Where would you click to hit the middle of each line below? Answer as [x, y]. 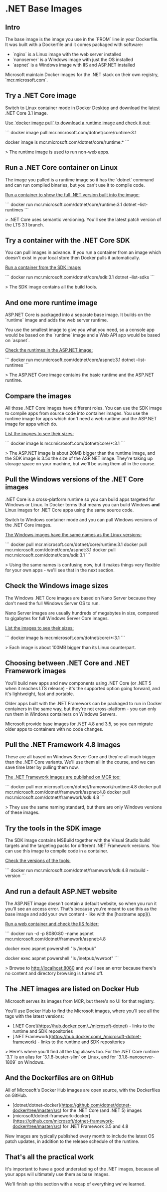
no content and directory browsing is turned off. [54, 973]
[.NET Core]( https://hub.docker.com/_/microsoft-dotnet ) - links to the [83, 1026]
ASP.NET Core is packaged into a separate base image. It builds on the [78, 315]
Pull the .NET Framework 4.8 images [63, 744]
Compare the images [38, 396]
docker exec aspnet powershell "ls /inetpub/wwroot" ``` [62, 958]
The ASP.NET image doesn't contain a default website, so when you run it [81, 903]
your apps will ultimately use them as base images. [58, 1174]
